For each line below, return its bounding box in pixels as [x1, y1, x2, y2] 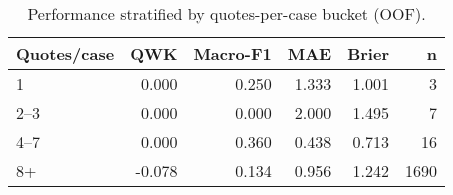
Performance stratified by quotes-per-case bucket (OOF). [27, 2, 426, 25]
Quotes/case [16, 42, 115, 65]
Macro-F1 [193, 42, 272, 65]
